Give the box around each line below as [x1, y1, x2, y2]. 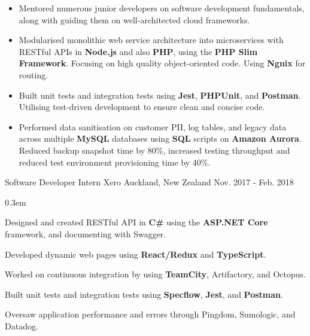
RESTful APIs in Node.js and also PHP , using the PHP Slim [19, 45, 258, 57]
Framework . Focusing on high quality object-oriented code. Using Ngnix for [19, 57, 306, 69]
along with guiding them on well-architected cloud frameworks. [19, 13, 250, 26]
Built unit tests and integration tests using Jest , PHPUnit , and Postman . [19, 88, 301, 101]
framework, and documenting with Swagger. [5, 227, 166, 240]
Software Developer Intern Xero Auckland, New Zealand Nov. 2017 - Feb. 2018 [5, 176, 294, 188]
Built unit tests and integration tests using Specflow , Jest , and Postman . [5, 288, 283, 300]
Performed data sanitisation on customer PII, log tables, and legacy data [19, 120, 287, 133]
